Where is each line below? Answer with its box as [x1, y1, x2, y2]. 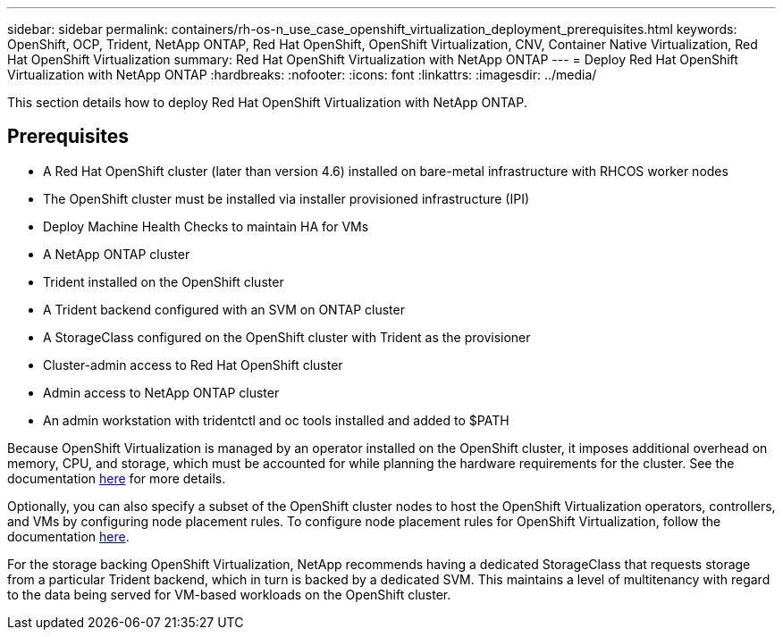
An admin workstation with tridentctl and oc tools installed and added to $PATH [43, 412, 509, 428]
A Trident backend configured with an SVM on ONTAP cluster [43, 301, 405, 317]
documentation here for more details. [7, 470, 226, 486]
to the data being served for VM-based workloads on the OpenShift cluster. [7, 586, 451, 602]
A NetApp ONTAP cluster [43, 246, 190, 262]
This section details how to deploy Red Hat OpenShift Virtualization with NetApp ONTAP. [7, 95, 527, 110]
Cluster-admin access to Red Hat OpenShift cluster [43, 356, 343, 373]
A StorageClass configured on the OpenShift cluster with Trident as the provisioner [43, 329, 531, 345]
